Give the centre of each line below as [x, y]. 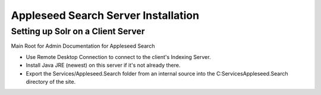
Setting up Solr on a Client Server [78, 31]
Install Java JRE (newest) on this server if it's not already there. [103, 65]
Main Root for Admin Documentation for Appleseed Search [83, 46]
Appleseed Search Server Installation [105, 15]
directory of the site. [51, 81]
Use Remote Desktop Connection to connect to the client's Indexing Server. [118, 57]
